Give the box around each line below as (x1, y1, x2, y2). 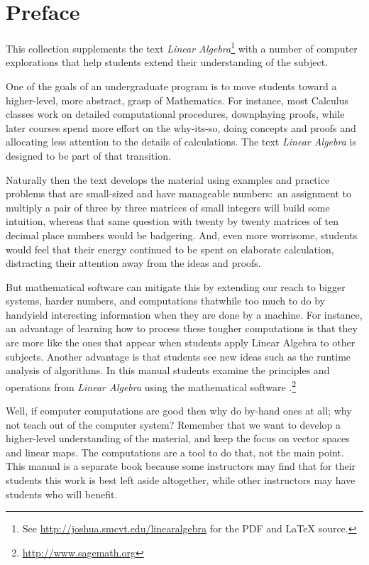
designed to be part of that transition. (6, 148, 171, 163)
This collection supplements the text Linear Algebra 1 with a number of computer (6, 39, 358, 55)
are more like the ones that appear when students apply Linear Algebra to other (6, 335, 356, 350)
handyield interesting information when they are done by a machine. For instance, (6, 307, 363, 322)
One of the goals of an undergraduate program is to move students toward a (6, 78, 337, 93)
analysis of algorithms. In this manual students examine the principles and (6, 363, 330, 378)
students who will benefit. (6, 486, 118, 501)
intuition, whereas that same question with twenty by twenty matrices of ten (6, 214, 338, 229)
